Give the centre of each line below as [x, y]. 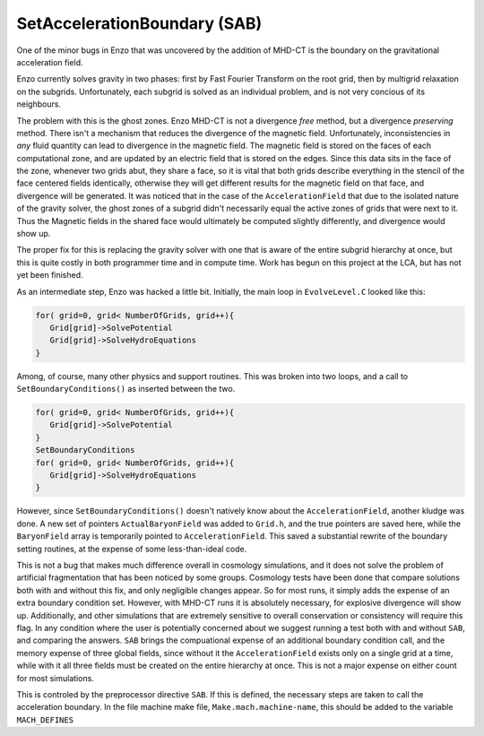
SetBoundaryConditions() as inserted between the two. [126, 389]
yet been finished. [50, 275]
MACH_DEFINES [45, 720]
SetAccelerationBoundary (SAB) [139, 23]
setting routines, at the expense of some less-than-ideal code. [132, 549]
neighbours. [39, 104]
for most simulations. [55, 678]
